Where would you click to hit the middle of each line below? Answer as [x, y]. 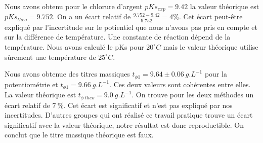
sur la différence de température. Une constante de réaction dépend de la [118, 37]
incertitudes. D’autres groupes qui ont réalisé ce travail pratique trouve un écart [129, 115]
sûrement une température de [50, 57]
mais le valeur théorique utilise [211, 46]
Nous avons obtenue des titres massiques [67, 74]
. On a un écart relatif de [92, 16]
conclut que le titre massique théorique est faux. [79, 135]
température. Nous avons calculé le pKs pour [74, 46]
